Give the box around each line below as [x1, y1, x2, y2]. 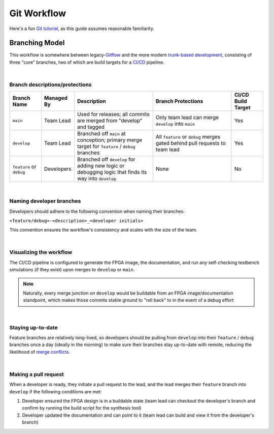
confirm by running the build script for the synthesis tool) [22, 405, 142, 411]
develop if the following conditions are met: [9, 388, 102, 394]
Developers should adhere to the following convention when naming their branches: [9, 208, 185, 214]
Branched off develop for [77, 156, 135, 163]
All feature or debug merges [155, 133, 221, 140]
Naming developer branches [9, 197, 81, 205]
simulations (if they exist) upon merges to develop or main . [9, 267, 135, 273]
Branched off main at [77, 130, 126, 137]
